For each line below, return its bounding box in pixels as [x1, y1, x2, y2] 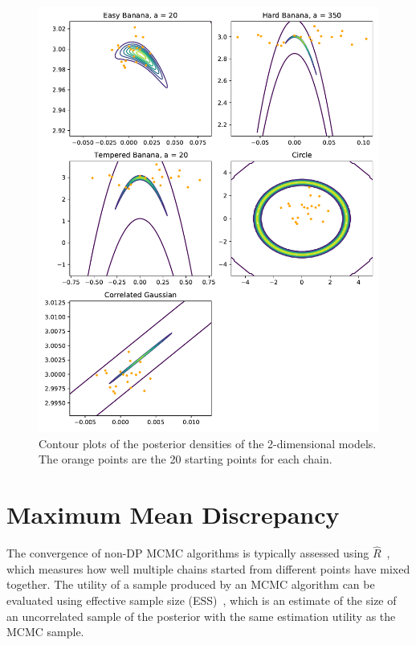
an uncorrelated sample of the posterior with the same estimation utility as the [6, 607, 396, 624]
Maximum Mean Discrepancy [6, 498, 340, 531]
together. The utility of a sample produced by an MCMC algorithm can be [6, 576, 375, 593]
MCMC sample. [6, 623, 84, 640]
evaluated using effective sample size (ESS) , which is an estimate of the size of [6, 592, 397, 609]
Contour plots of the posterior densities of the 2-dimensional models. [39, 435, 377, 451]
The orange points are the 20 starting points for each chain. [39, 451, 332, 467]
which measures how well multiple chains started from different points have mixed [6, 560, 410, 577]
